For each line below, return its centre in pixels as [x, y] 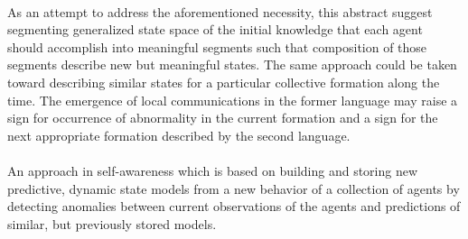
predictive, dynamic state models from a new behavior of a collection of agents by [234, 188]
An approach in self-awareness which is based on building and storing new [213, 170]
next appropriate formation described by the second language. [179, 135]
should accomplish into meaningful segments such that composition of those [217, 46]
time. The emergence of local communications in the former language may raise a [233, 100]
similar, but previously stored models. [112, 223]
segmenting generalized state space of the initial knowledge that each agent [215, 29]
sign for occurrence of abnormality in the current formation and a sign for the [223, 118]
